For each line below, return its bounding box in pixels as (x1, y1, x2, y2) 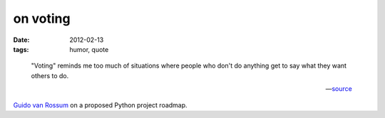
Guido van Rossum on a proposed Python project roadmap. (13, 100, 188, 109)
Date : (13, 36, 30, 44)
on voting (13, 11, 71, 26)
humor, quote (69, 45, 109, 53)
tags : (13, 45, 29, 53)
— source (325, 85, 352, 93)
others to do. (31, 71, 69, 80)
